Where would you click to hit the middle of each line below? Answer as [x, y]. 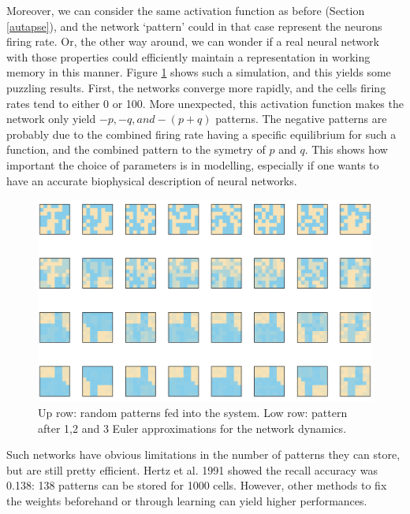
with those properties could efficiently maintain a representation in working [188, 56]
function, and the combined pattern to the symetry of [136, 149]
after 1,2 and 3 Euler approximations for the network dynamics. [192, 428]
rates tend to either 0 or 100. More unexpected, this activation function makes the [205, 103]
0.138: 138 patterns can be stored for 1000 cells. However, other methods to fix [197, 485]
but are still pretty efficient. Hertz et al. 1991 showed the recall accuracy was [192, 469]
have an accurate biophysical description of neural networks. [152, 180]
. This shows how [346, 149]
